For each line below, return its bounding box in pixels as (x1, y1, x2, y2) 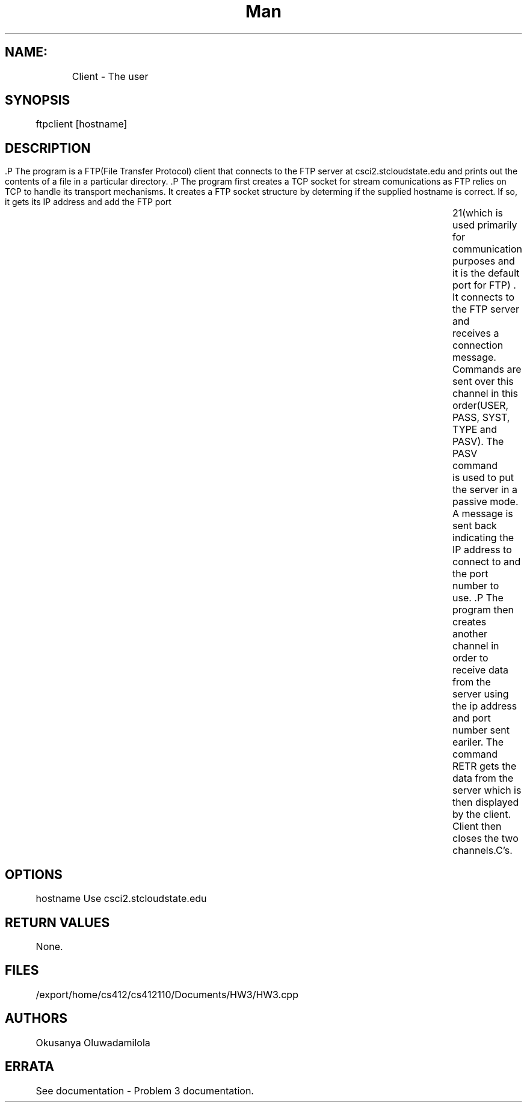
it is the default (452, 267, 520, 280)
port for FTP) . (452, 279, 516, 292)
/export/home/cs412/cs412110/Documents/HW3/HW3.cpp (35, 988, 298, 1001)
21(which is (452, 207, 503, 219)
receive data (452, 664, 509, 676)
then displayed (452, 796, 519, 809)
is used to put (452, 471, 514, 484)
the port (452, 568, 488, 580)
